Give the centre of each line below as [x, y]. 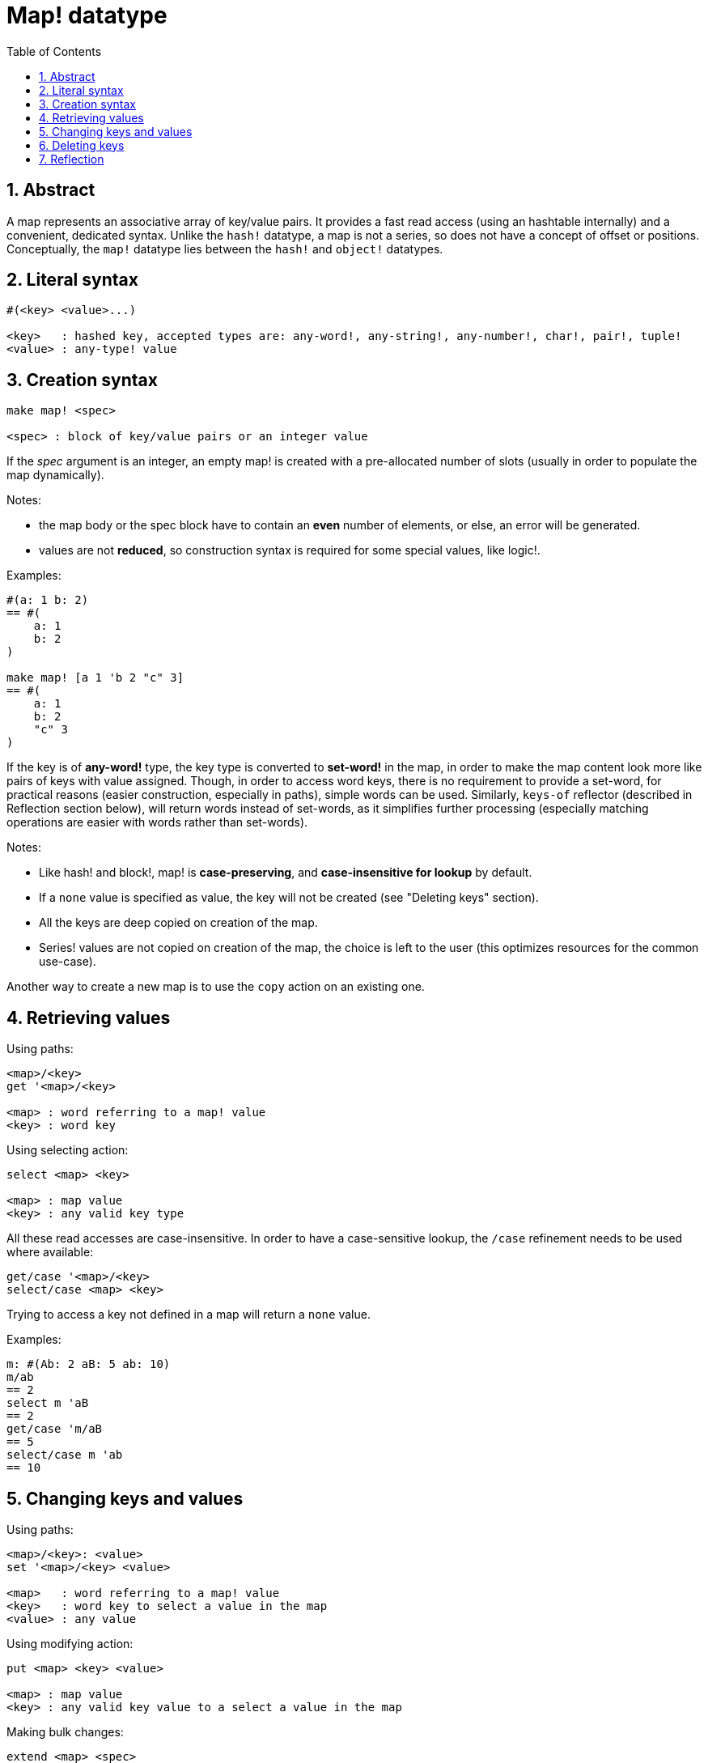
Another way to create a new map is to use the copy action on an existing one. [216, 987]
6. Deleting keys [82, 145]
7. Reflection [72, 159]
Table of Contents [54, 51]
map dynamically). [55, 475]
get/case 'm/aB [55, 1429]
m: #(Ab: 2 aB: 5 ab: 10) [89, 1364]
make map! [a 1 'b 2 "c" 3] [95, 678]
